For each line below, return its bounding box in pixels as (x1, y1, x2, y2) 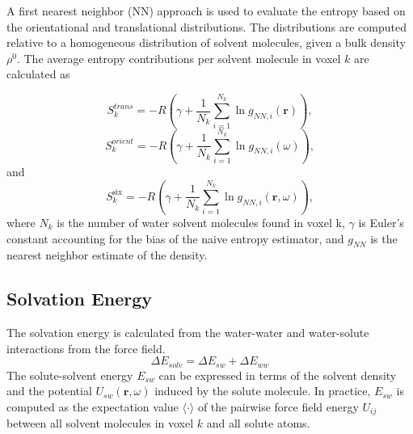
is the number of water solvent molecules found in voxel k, (57, 213, 345, 230)
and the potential (6, 382, 92, 399)
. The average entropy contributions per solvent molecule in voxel (16, 49, 341, 66)
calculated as (6, 65, 70, 82)
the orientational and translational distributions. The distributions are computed (6, 18, 407, 35)
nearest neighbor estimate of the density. (6, 246, 208, 263)
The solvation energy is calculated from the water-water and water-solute (6, 324, 369, 341)
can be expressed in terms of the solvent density (158, 366, 397, 383)
